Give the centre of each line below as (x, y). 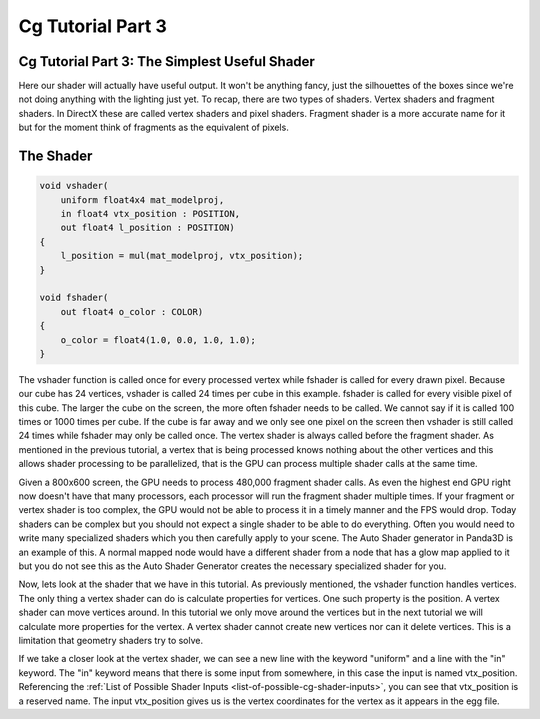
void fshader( (74, 298)
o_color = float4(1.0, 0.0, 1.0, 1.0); (158, 339)
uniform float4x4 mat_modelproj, (142, 199)
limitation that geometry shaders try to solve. (111, 640)
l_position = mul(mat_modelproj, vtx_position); (182, 256)
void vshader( (74, 186)
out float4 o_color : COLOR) (132, 311)
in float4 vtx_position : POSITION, (150, 214)
